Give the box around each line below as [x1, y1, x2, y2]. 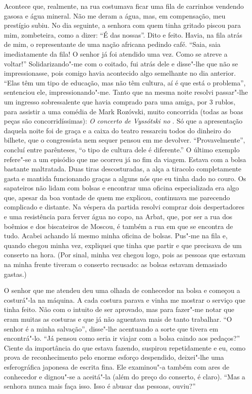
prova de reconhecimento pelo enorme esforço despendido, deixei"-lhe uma [4, 352, 224, 362]
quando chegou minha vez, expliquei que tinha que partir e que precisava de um [4, 240, 242, 250]
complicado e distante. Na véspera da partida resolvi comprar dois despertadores [4, 202, 245, 212]
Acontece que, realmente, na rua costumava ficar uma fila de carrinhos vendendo [4, 1, 244, 11]
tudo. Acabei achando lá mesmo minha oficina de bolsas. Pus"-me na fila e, [4, 230, 228, 241]
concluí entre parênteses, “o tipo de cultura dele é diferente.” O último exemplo [4, 144, 240, 154]
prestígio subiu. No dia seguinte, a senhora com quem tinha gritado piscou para [4, 20, 241, 30]
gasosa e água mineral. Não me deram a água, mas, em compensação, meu [4, 10, 226, 21]
